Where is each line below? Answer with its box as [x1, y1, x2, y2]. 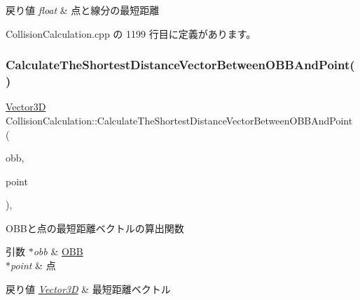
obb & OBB [33, 244, 83, 259]
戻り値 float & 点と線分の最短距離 [6, 3, 160, 17]
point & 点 [11, 258, 56, 273]
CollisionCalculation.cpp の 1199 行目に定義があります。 [6, 26, 256, 41]
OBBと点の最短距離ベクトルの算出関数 [6, 220, 184, 235]
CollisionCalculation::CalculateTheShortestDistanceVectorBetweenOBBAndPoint [6, 113, 353, 127]
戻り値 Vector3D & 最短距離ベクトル [6, 281, 171, 296]
